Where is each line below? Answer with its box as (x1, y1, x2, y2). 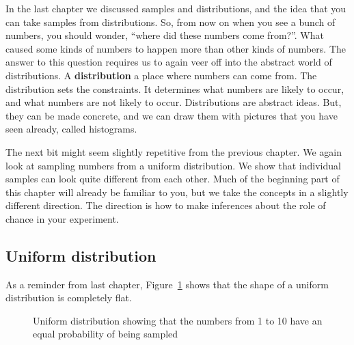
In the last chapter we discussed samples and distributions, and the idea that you (5, 1, 346, 15)
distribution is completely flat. (5, 290, 132, 305)
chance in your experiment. (5, 211, 119, 225)
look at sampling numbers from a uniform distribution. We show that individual (5, 158, 341, 172)
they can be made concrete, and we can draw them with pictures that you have (5, 108, 338, 122)
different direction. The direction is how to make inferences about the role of (5, 198, 326, 212)
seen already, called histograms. (5, 122, 137, 136)
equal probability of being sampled (33, 327, 178, 341)
